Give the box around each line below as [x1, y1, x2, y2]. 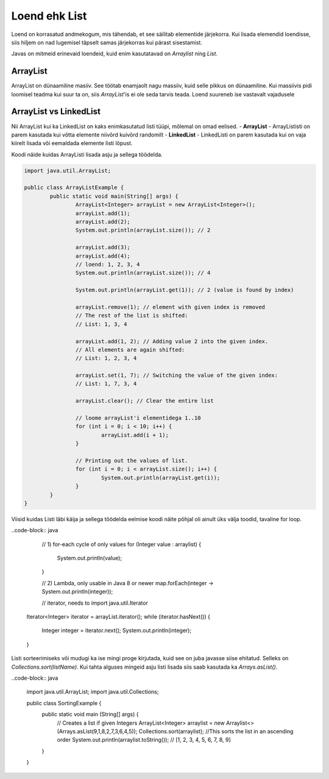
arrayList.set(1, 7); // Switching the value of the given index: [75, 372, 278, 379]
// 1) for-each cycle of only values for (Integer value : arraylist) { [41, 540, 201, 548]
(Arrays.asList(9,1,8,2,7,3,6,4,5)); [57, 727, 138, 735]
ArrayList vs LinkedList [11, 107, 101, 117]
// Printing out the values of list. [75, 457, 188, 464]
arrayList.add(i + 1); [101, 432, 169, 438]
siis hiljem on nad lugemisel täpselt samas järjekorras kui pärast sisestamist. [11, 38, 202, 46]
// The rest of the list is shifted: [75, 312, 188, 319]
